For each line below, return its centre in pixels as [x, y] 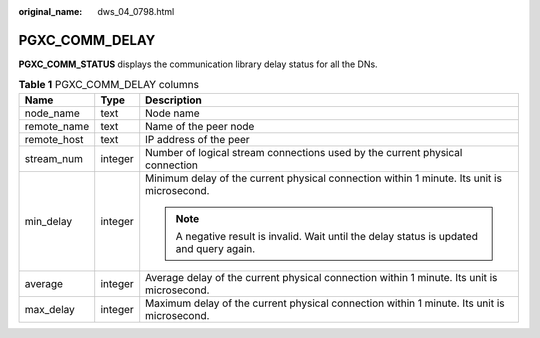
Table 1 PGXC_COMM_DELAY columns [109, 85]
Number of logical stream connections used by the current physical [304, 152]
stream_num [54, 158]
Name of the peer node [200, 126]
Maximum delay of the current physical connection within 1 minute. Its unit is [325, 303]
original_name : [50, 11]
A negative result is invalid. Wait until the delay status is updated [327, 236]
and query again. [215, 248]
